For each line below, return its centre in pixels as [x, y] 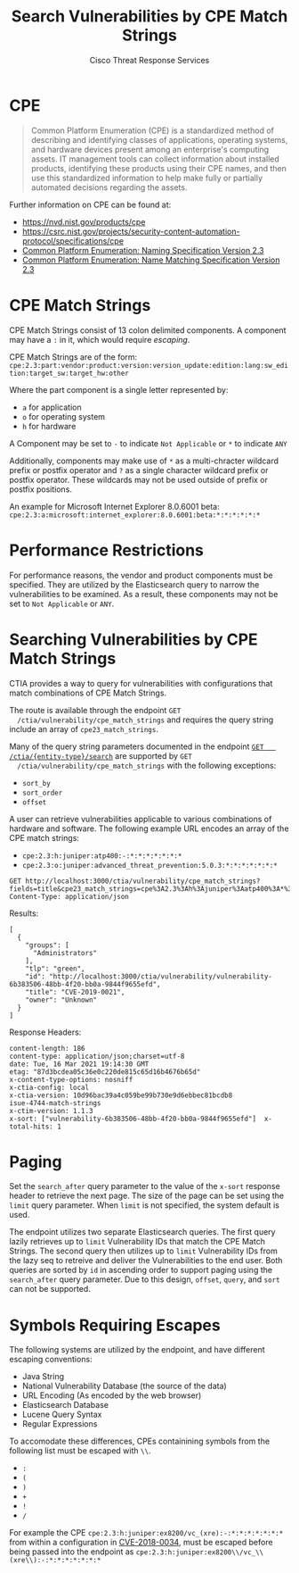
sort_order [42, 793]
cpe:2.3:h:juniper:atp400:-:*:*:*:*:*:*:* [102, 856]
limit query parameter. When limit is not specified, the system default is [145, 1205]
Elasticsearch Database [65, 1405]
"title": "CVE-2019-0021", [75, 992]
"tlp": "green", [56, 969]
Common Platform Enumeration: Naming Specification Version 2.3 [143, 250]
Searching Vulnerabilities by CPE [133, 639]
